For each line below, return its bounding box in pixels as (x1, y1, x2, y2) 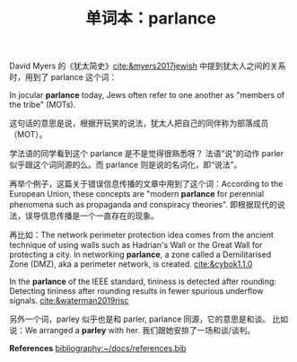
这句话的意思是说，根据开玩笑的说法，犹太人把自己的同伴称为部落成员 (9, 118, 269, 128)
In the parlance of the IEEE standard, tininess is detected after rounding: (9, 276, 276, 287)
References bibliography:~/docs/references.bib (9, 343, 187, 354)
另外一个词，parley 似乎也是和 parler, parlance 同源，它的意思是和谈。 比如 (9, 313, 289, 324)
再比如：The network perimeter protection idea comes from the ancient (9, 230, 274, 241)
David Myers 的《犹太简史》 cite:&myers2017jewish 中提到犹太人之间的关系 (9, 60, 286, 72)
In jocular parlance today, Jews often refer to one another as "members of (9, 90, 285, 101)
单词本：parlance (84, 8, 217, 29)
